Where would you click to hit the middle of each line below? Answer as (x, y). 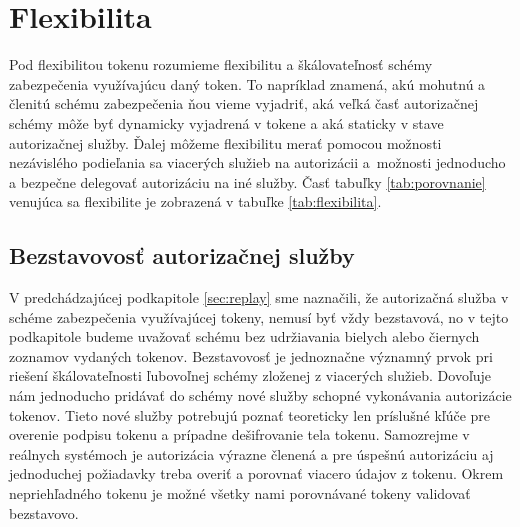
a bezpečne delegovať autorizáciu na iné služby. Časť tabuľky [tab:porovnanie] (247, 181)
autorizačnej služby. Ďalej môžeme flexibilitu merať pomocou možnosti (225, 142)
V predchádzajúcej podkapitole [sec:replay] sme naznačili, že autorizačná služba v (259, 297)
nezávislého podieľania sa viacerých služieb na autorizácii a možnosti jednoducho (257, 162)
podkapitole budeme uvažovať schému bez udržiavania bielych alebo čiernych (244, 336)
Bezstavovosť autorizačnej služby (182, 255)
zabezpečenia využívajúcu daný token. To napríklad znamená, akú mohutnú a (247, 83)
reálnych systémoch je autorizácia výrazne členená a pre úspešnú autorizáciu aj (251, 453)
